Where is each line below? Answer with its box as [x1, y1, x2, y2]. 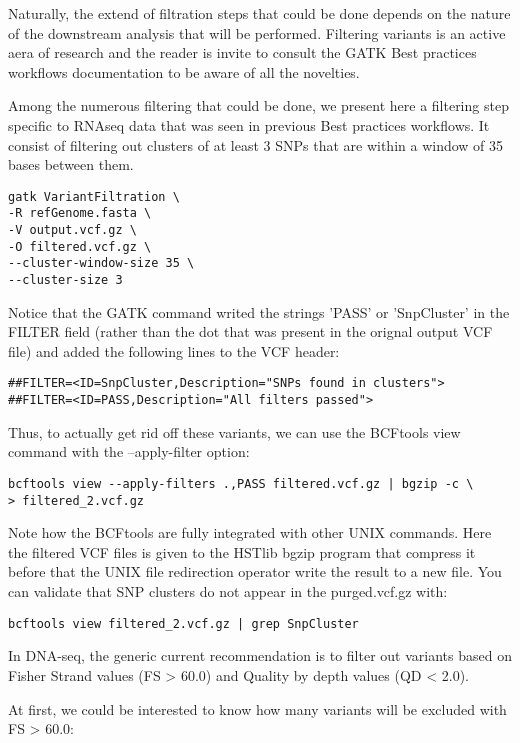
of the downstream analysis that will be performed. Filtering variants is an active [8, 22, 506, 43]
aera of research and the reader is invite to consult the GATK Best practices [8, 42, 477, 63]
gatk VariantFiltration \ [8, 189, 180, 204]
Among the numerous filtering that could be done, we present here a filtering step [8, 95, 509, 116]
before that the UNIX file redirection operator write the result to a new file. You [8, 561, 502, 582]
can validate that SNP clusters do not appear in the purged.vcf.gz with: [8, 581, 448, 602]
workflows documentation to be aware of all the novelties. [8, 61, 360, 82]
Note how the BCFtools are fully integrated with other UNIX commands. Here [8, 522, 492, 543]
